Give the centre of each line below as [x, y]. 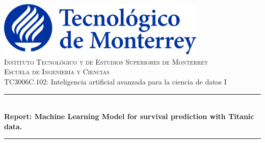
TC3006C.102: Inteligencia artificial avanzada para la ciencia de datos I [115, 82]
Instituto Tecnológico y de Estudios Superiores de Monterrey [106, 61]
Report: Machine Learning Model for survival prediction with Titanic [129, 116]
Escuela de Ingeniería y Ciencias [57, 71]
